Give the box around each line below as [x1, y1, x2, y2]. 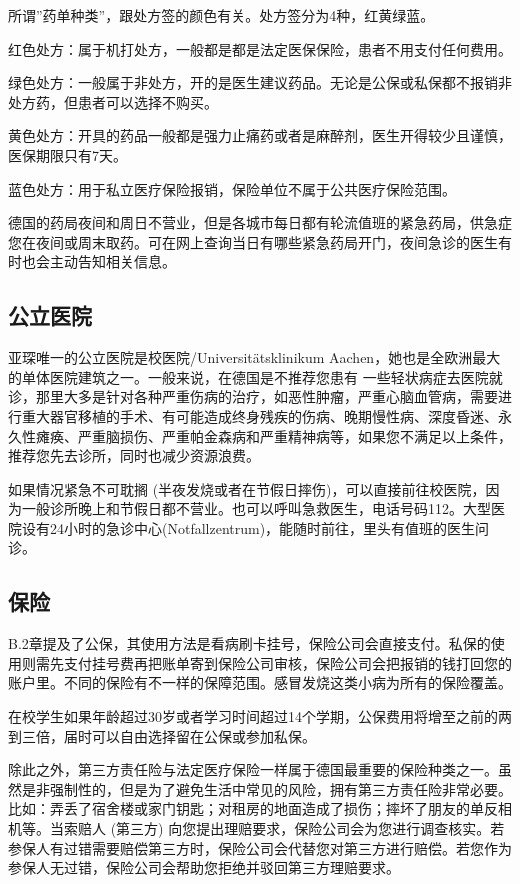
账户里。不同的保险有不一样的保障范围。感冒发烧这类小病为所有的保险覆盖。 [8, 672, 512, 693]
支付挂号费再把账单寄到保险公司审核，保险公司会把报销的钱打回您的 [63, 652, 512, 673]
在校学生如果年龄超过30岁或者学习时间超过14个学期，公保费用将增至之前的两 [8, 706, 512, 727]
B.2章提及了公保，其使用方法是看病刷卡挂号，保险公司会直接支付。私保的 [8, 633, 491, 654]
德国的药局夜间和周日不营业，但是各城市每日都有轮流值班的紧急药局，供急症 [8, 212, 512, 233]
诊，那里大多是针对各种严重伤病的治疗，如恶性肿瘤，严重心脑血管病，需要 [8, 386, 498, 407]
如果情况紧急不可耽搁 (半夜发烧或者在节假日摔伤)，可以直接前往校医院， [8, 478, 486, 499]
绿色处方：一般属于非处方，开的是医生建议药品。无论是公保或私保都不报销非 [8, 72, 512, 93]
